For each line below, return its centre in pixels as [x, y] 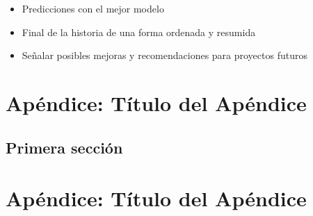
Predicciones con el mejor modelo [93, 8]
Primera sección [64, 147]
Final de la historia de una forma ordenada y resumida [139, 32]
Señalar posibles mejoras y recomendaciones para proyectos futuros [164, 55]
